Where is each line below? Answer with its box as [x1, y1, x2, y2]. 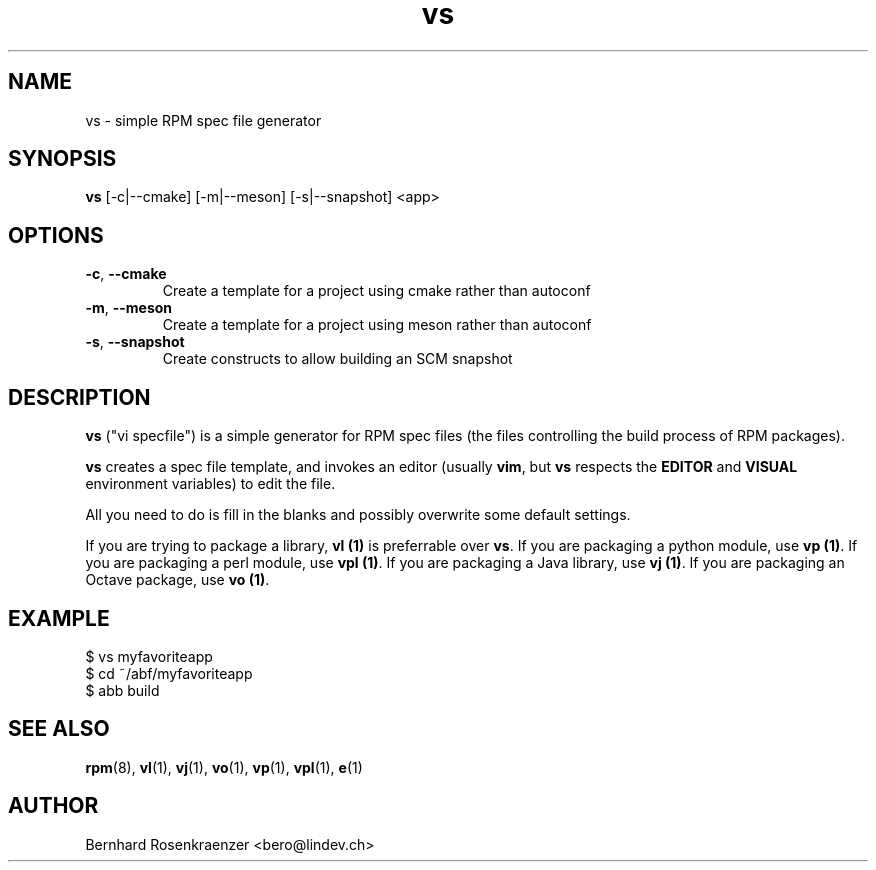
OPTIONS [8, 222, 104, 248]
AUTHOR [8, 793, 99, 819]
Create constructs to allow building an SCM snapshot [162, 350, 513, 368]
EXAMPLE [8, 605, 110, 631]
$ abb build [85, 681, 160, 699]
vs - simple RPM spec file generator [85, 111, 322, 129]
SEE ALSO [8, 716, 110, 742]
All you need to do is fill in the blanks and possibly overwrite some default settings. [85, 506, 631, 524]
